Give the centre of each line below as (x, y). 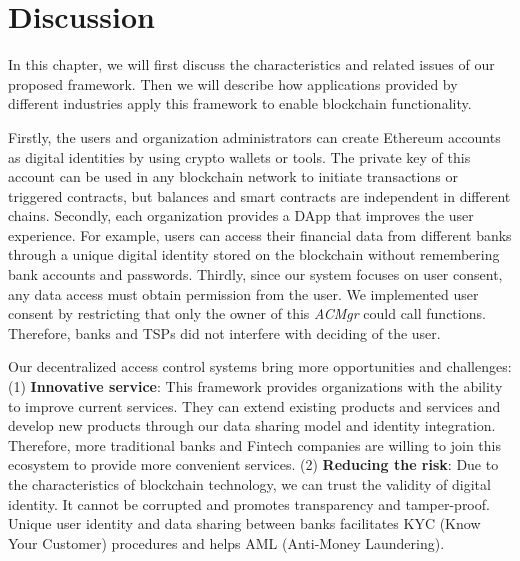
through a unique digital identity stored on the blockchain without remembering (254, 254)
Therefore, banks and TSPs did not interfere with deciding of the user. (224, 332)
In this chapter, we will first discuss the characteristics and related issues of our (251, 64)
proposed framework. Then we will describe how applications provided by (233, 83)
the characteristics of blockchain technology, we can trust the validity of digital (249, 484)
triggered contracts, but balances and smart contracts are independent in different (259, 195)
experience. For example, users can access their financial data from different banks (260, 234)
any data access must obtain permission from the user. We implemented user (243, 293)
